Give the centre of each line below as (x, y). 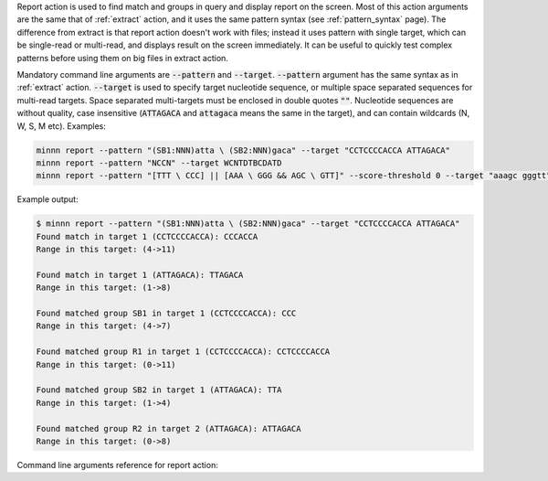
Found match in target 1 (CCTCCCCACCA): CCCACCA (147, 236)
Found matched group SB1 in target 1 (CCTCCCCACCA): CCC (166, 313)
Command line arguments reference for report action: (117, 465)
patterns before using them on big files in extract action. (122, 58)
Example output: (47, 199)
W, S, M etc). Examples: (62, 126)
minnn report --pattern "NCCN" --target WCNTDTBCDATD (159, 163)
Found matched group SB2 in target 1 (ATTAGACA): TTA (159, 390)
